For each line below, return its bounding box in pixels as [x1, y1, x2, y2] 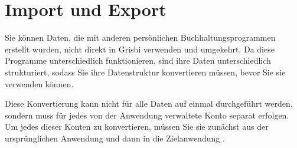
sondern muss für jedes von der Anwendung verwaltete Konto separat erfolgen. [5, 108, 289, 121]
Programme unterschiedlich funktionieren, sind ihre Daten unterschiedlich [5, 54, 271, 67]
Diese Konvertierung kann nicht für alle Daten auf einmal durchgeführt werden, [5, 97, 293, 110]
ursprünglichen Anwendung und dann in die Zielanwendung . [5, 131, 225, 144]
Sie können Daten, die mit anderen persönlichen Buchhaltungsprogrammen [5, 31, 276, 44]
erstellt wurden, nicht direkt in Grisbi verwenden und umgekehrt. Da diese [5, 42, 275, 55]
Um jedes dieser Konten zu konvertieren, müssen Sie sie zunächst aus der [5, 120, 269, 133]
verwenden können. [5, 77, 74, 90]
